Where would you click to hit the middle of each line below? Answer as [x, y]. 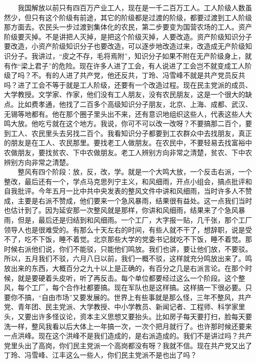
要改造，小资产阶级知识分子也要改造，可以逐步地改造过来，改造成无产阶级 [125, 46]
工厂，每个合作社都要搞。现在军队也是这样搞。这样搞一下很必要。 [138, 287]
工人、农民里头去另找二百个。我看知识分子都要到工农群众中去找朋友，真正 [131, 133]
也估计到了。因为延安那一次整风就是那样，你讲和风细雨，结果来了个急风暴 [125, 210]
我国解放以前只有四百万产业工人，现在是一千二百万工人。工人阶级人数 [131, 7]
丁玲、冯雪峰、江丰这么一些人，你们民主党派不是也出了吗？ [100, 355]
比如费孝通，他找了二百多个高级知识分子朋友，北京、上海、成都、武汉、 [135, 104]
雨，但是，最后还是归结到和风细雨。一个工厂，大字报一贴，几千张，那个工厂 [128, 220]
